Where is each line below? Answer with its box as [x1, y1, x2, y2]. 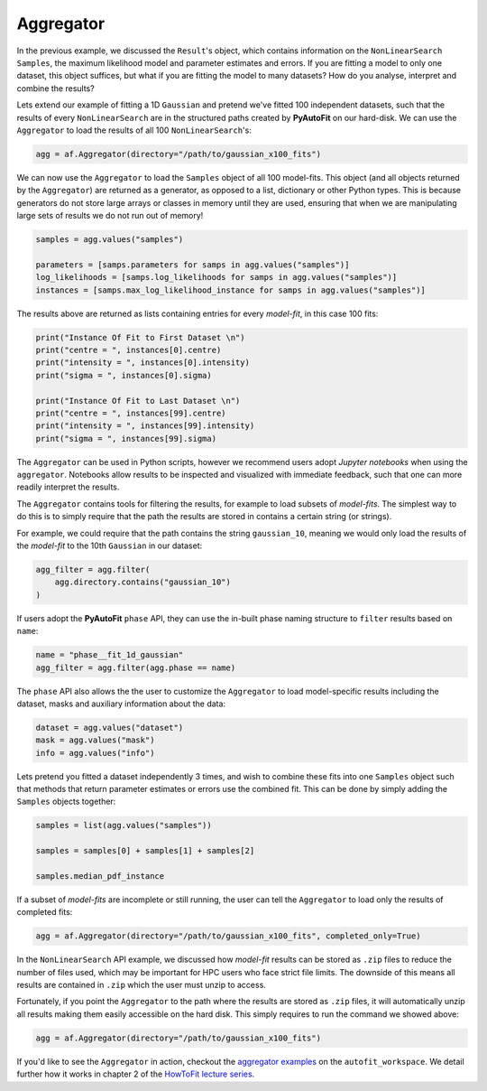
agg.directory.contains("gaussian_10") [54, 577, 232, 587]
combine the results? [16, 82, 95, 94]
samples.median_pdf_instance [35, 871, 165, 881]
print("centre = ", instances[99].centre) [35, 407, 226, 418]
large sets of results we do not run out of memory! [16, 210, 204, 221]
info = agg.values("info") [35, 748, 155, 758]
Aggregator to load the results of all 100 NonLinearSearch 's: [16, 125, 252, 135]
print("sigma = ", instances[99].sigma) [35, 434, 216, 443]
